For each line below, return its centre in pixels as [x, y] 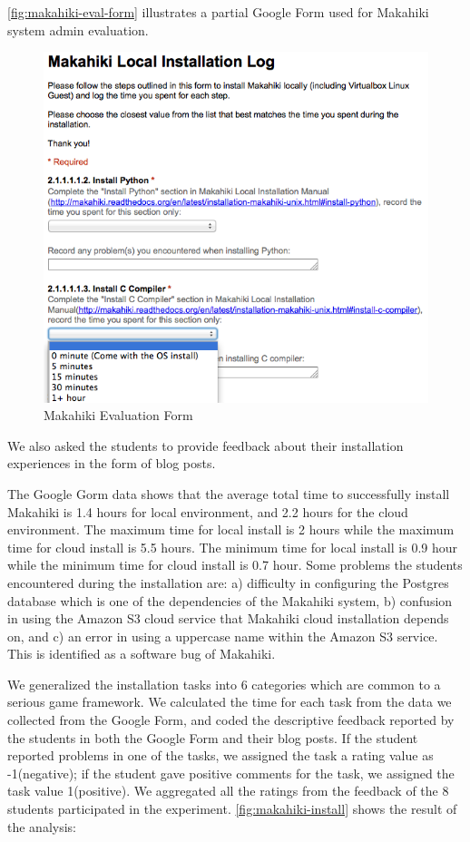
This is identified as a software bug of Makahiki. [142, 654]
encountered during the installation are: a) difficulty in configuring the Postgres [228, 582]
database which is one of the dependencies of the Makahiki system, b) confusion [230, 600]
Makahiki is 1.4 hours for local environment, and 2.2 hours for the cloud [208, 511]
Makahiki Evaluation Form [118, 415]
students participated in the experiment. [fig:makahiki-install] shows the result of [232, 809]
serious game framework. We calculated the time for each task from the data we [230, 702]
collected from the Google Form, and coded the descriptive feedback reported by [231, 720]
